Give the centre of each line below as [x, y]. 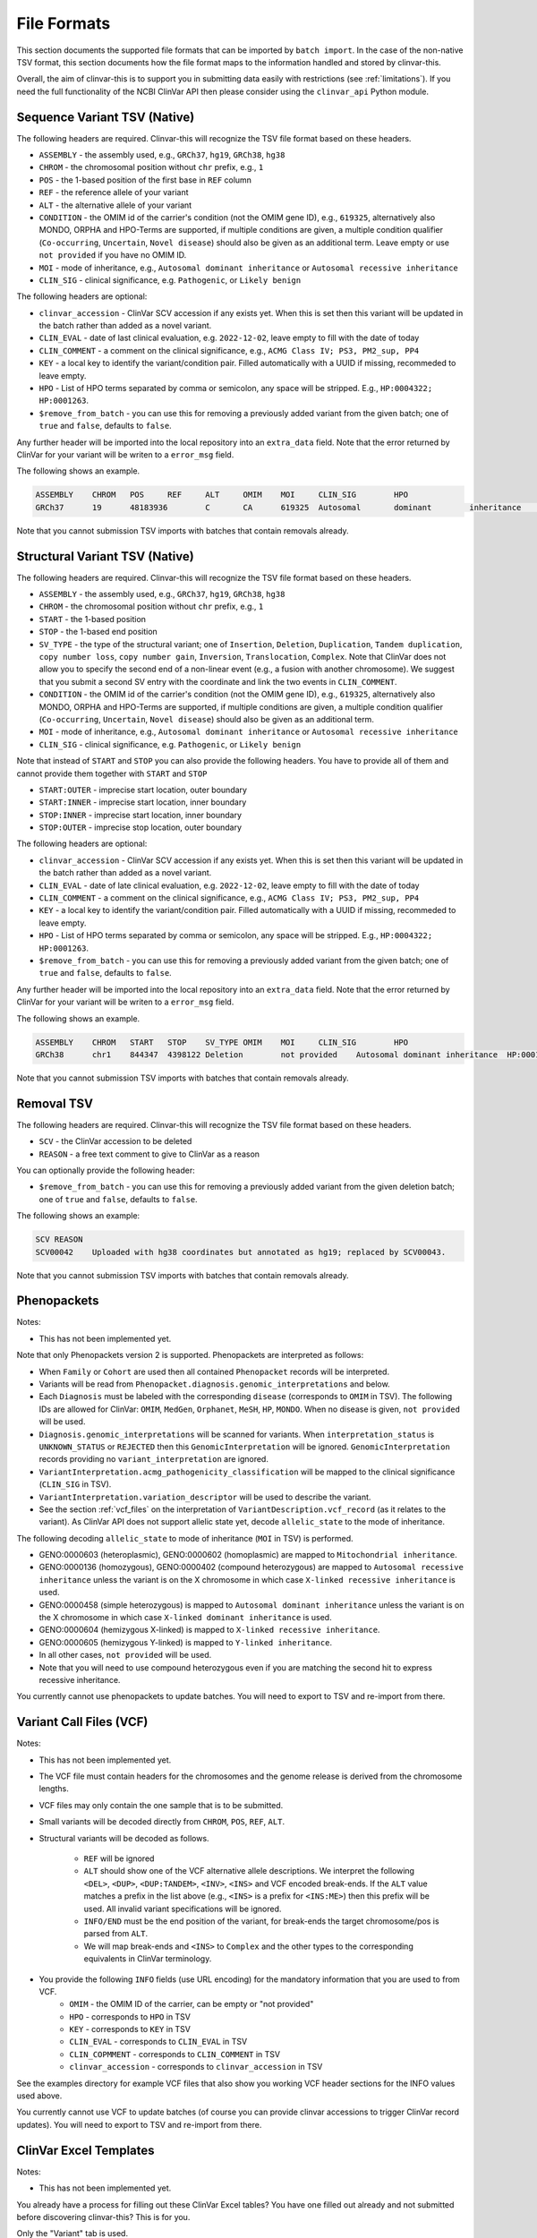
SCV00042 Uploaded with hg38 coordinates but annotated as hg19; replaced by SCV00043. [241, 1252]
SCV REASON [59, 1239]
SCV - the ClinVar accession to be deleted [115, 1141]
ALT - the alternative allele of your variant [115, 205]
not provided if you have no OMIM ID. [113, 255]
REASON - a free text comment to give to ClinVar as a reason [149, 1154]
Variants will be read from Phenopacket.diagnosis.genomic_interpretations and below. [214, 1384]
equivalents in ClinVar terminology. [148, 1959]
